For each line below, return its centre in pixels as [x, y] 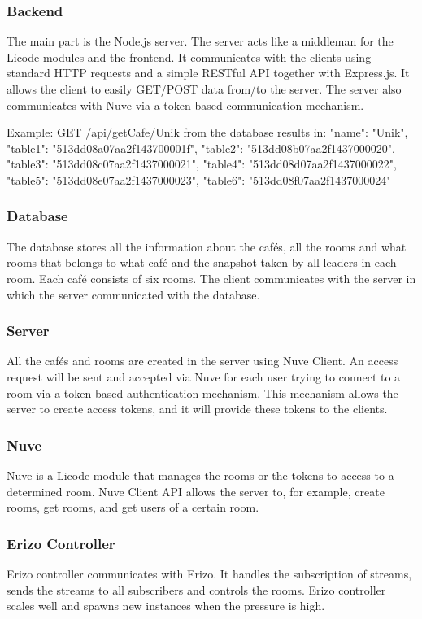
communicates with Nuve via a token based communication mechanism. [185, 105]
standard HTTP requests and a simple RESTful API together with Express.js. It [208, 73]
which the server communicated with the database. [133, 294]
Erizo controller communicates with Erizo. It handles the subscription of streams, [209, 573]
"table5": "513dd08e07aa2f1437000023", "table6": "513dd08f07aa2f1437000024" [199, 179]
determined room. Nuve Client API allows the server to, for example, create [196, 491]
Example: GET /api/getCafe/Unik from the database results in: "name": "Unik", [207, 132]
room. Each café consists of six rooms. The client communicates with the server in [211, 278]
